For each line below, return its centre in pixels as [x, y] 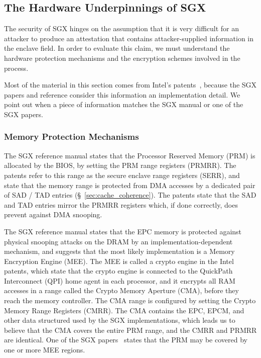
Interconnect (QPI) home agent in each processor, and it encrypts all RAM [120, 280]
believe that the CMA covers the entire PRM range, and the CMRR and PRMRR [130, 330]
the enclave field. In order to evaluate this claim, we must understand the [117, 48]
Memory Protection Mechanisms [72, 137]
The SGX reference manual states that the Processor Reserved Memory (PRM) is [130, 155]
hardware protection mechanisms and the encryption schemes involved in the [122, 58]
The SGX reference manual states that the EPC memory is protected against [123, 231]
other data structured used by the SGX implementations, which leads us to [120, 320]
